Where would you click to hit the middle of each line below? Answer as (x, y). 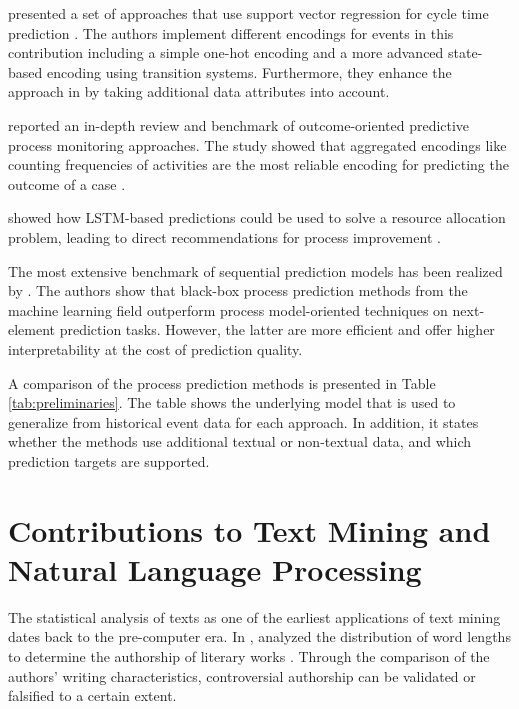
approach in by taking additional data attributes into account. (199, 91)
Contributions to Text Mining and (249, 529)
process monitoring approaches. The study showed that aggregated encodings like (257, 144)
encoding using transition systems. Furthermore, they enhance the (249, 71)
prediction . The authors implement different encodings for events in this (231, 32)
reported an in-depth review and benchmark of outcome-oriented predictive (239, 124)
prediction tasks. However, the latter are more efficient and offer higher (277, 329)
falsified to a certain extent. (92, 695)
